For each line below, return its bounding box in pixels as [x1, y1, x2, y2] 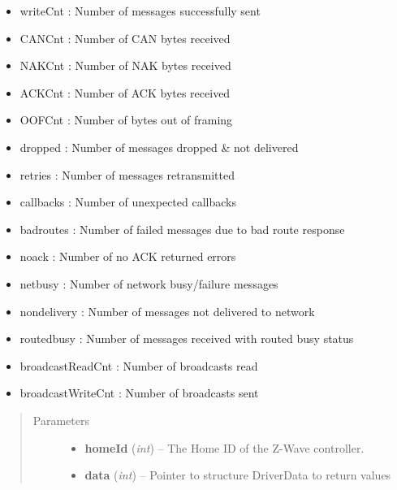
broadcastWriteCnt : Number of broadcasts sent [19, 384, 259, 401]
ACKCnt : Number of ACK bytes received [19, 84, 231, 101]
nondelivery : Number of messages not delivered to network [19, 302, 315, 319]
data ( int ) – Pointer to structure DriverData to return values [84, 466, 391, 483]
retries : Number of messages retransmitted [19, 166, 235, 183]
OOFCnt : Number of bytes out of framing [19, 111, 233, 128]
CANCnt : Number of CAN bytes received [19, 29, 231, 46]
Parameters [32, 411, 89, 428]
